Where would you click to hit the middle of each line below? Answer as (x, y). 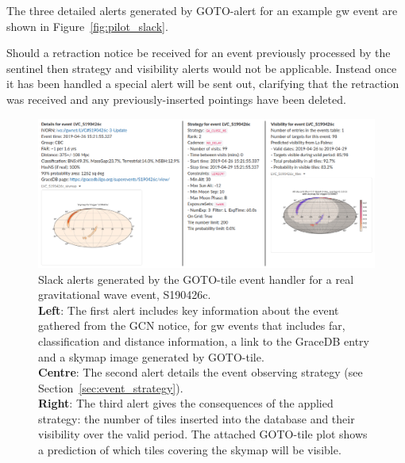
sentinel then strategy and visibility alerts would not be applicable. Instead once (202, 68)
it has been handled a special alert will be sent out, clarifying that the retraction (203, 84)
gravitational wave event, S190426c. (125, 295)
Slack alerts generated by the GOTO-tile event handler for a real (196, 279)
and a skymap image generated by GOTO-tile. (151, 356)
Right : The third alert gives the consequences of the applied (186, 403)
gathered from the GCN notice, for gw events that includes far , (192, 325)
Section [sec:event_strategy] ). (111, 387)
